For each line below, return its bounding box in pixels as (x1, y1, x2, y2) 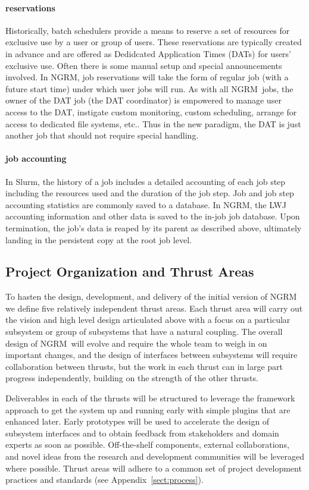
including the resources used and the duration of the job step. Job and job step (5, 187, 294, 199)
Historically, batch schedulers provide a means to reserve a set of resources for (5, 24, 290, 36)
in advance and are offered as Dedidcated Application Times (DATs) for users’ (5, 47, 292, 59)
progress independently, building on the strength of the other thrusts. (5, 372, 258, 384)
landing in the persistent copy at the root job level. (5, 233, 192, 246)
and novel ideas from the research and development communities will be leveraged (5, 450, 305, 463)
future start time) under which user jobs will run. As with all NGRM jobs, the (5, 82, 294, 95)
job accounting (5, 152, 67, 165)
